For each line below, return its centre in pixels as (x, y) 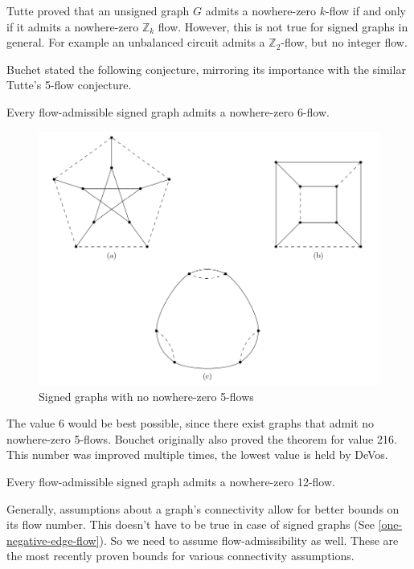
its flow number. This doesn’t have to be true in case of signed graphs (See (191, 524)
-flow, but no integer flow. (344, 42)
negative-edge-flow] (53, 540)
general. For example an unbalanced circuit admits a (136, 42)
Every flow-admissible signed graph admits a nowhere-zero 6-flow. (168, 111)
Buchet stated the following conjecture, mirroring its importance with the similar (206, 69)
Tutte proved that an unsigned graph (98, 10)
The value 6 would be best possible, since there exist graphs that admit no (191, 423)
